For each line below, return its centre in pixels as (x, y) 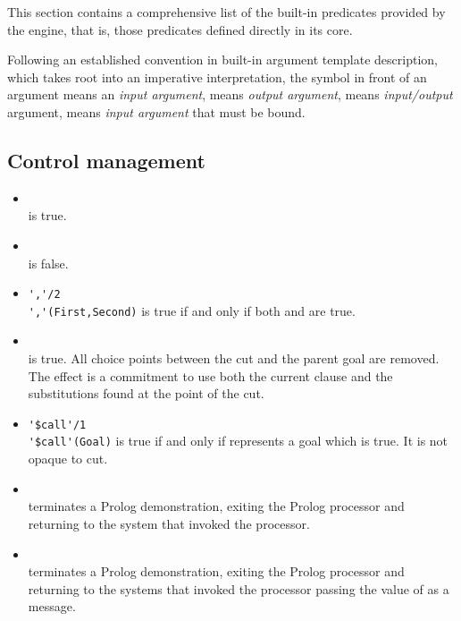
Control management (106, 160)
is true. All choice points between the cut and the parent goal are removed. (234, 358)
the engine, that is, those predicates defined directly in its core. (180, 29)
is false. (48, 263)
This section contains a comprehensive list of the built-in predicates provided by (226, 12)
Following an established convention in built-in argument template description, (222, 60)
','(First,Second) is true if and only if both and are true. (192, 310)
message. (52, 606)
